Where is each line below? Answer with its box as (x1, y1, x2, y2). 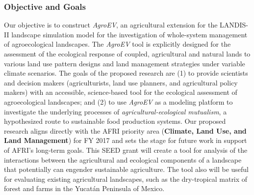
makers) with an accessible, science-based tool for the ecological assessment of (4, 87, 237, 97)
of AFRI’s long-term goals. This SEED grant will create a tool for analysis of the (4, 144, 248, 155)
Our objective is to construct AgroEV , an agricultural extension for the (4, 20, 218, 30)
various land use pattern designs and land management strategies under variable (4, 58, 245, 68)
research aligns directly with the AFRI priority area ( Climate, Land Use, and (4, 125, 247, 136)
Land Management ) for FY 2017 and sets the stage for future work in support (4, 135, 247, 145)
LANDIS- (220, 20, 248, 30)
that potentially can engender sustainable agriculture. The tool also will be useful (4, 164, 249, 174)
